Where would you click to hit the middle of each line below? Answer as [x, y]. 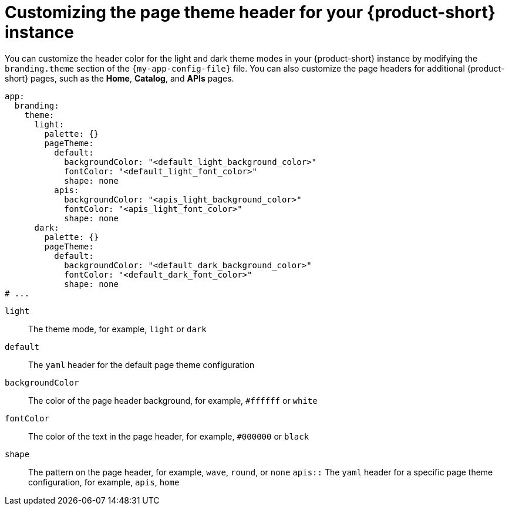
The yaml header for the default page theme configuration [141, 364]
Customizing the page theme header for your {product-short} [250, 12]
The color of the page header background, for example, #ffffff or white [173, 400]
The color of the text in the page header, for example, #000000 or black [169, 436]
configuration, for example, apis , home [104, 482]
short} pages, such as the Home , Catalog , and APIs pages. [119, 78]
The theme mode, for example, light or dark [117, 329]
